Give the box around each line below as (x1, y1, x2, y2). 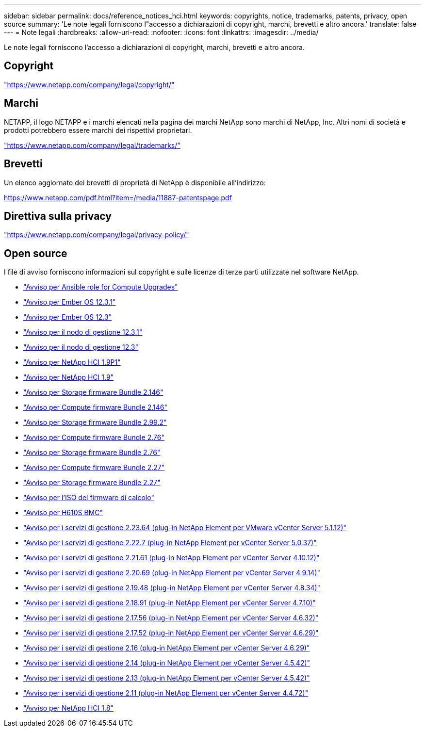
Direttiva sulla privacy (4, 210, 112, 222)
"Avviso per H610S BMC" (23, 508, 103, 517)
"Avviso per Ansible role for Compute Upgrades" (23, 283, 178, 292)
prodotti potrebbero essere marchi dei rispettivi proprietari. (4, 126, 192, 134)
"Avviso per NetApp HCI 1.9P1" (23, 358, 121, 367)
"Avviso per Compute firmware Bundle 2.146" (23, 403, 168, 412)
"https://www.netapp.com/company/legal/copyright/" (4, 80, 175, 89)
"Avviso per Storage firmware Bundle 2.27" (23, 478, 161, 487)
